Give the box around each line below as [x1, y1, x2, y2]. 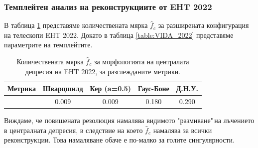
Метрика [7, 83, 36, 94]
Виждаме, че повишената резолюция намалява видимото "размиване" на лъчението [4, 115, 255, 126]
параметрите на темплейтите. [4, 39, 93, 50]
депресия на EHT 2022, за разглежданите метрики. [25, 66, 181, 76]
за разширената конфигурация [158, 20, 249, 30]
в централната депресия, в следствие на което [4, 125, 143, 135]
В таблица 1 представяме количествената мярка [4, 20, 148, 30]
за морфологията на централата [94, 56, 189, 66]
